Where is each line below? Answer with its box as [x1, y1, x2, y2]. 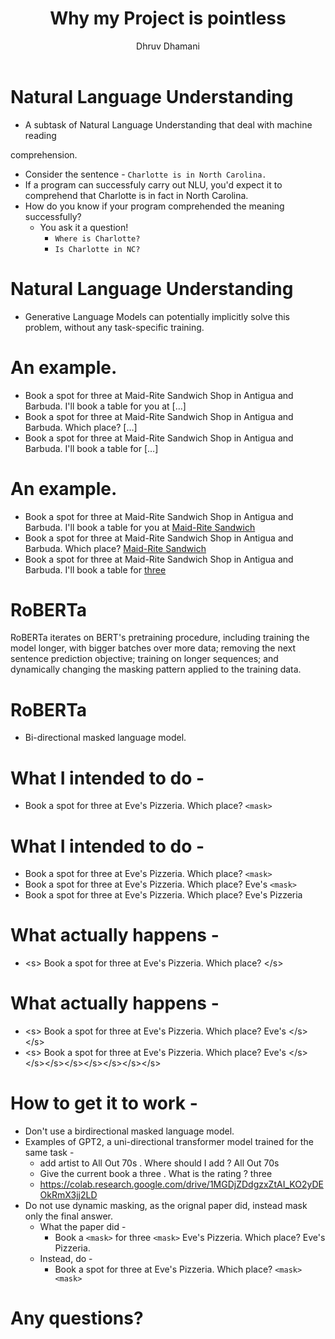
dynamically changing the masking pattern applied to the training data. [10, 663, 302, 676]
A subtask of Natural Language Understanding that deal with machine [24, 118, 313, 131]
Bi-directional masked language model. [24, 732, 187, 744]
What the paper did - [39, 1221, 127, 1233]
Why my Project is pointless [49, 7, 287, 30]
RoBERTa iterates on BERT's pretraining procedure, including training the [10, 632, 310, 644]
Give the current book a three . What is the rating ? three [39, 1168, 273, 1180]
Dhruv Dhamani [136, 40, 200, 52]
